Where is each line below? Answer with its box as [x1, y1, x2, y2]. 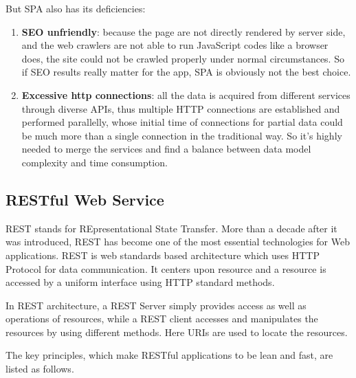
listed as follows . [5, 362, 74, 376]
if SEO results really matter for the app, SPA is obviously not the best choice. [21, 65, 351, 79]
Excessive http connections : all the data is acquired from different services [21, 87, 351, 102]
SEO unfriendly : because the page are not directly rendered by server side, [21, 24, 346, 38]
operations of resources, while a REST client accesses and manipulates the [5, 311, 318, 326]
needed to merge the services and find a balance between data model [21, 142, 311, 156]
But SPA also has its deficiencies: [5, 1, 146, 15]
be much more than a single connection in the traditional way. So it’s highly [21, 128, 342, 142]
